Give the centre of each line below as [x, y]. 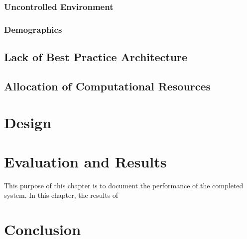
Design [28, 122]
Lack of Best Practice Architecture [96, 57]
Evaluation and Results [85, 161]
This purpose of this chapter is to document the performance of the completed [124, 185]
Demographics [33, 29]
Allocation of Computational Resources [108, 86]
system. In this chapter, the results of [61, 195]
